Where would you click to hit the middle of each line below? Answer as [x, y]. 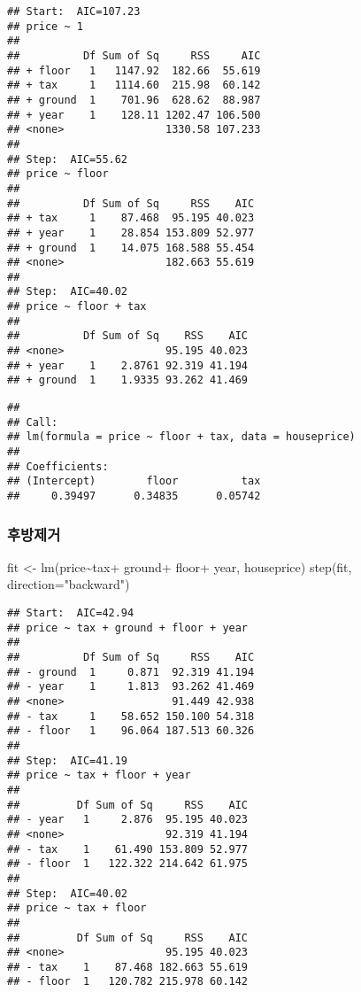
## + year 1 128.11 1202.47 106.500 [134, 115]
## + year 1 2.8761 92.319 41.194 [128, 365]
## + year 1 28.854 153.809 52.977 [131, 232]
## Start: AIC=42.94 [71, 613]
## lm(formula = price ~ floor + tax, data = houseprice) [181, 437]
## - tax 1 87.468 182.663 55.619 [128, 967]
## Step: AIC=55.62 [68, 159]
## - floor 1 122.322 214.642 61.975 [128, 864]
